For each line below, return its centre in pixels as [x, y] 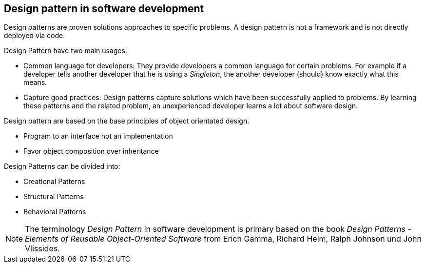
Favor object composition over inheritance [91, 151]
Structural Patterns [54, 197]
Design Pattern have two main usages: [66, 51]
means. [35, 82]
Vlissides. [42, 249]
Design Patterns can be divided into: [62, 166]
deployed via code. [35, 36]
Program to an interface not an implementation [98, 136]
